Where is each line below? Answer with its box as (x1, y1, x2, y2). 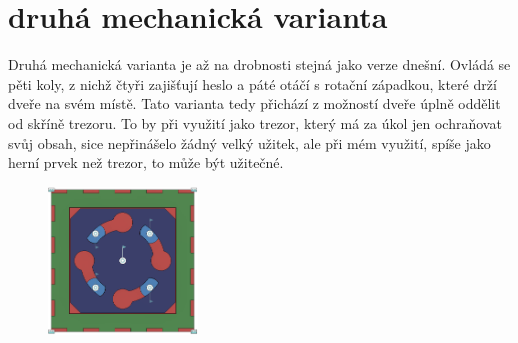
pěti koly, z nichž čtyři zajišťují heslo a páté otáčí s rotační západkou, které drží (8, 73, 497, 94)
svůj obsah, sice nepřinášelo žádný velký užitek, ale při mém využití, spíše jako (8, 132, 491, 153)
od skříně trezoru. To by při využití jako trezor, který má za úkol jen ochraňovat (8, 112, 502, 133)
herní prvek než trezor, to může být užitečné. (8, 152, 284, 173)
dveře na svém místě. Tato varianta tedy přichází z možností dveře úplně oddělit (8, 93, 501, 114)
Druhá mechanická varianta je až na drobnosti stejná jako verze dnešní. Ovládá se (8, 54, 511, 75)
